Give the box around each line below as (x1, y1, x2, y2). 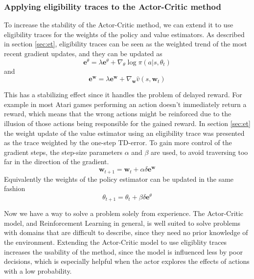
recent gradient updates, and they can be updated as (4, 48, 162, 58)
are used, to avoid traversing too (151, 147, 248, 157)
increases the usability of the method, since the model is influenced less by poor (4, 246, 243, 257)
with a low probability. (4, 265, 72, 276)
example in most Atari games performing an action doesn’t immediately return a (4, 99, 247, 109)
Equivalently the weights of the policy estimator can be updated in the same (4, 173, 234, 184)
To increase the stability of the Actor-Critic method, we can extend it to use (4, 20, 233, 30)
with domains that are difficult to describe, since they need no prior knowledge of (4, 227, 248, 237)
